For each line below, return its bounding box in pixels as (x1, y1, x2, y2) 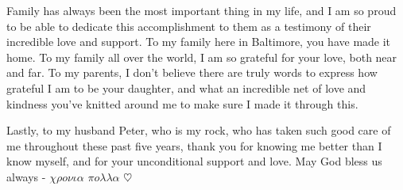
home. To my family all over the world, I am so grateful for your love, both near (6, 48, 397, 65)
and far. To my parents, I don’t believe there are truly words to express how (6, 64, 378, 81)
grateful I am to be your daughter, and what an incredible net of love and (6, 79, 366, 96)
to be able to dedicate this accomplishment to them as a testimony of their (6, 17, 371, 34)
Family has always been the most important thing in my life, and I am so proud (6, 2, 397, 18)
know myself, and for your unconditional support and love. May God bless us (6, 153, 382, 169)
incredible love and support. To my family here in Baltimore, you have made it (6, 33, 391, 50)
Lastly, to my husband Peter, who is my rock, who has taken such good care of (6, 122, 391, 139)
